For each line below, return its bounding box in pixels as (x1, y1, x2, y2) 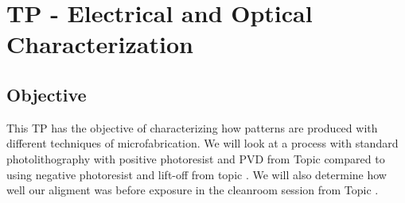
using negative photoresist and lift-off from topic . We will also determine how (6, 166, 387, 182)
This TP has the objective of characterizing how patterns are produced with (6, 119, 378, 136)
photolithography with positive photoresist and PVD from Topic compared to (6, 150, 385, 167)
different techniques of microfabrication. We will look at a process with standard (6, 135, 399, 151)
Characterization (6, 28, 193, 60)
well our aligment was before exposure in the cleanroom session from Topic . (6, 182, 379, 198)
